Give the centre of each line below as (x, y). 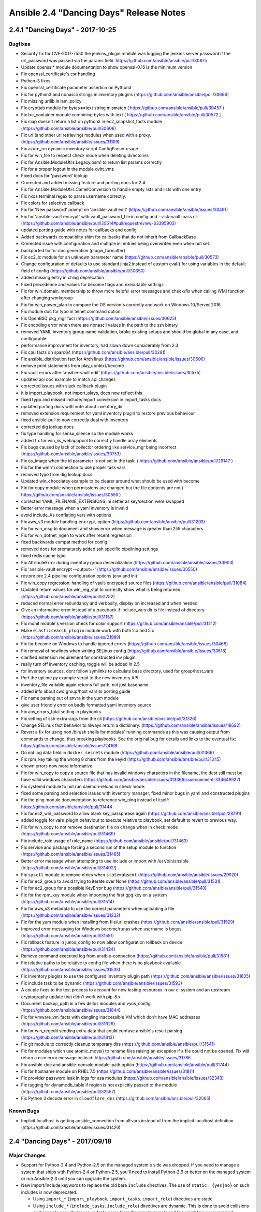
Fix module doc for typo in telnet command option (71, 311)
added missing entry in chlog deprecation (62, 278)
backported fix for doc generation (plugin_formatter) (73, 250)
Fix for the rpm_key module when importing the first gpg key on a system (94, 895)
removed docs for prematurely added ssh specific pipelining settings (89, 549)
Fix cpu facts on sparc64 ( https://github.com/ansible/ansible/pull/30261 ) (94, 352)
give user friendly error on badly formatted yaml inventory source (86, 705)
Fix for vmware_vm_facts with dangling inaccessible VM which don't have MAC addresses (111, 1017)
